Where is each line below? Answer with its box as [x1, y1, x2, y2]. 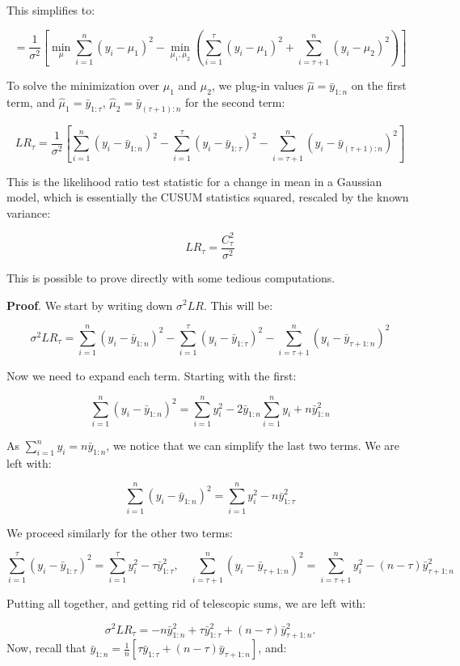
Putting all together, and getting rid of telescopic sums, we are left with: [6, 595, 366, 612]
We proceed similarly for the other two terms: [6, 524, 233, 541]
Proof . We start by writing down [6, 296, 173, 313]
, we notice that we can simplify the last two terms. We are [106, 437, 400, 453]
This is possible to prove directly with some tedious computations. [6, 269, 336, 286]
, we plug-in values [211, 77, 304, 94]
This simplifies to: [6, 2, 95, 18]
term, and [6, 94, 55, 111]
